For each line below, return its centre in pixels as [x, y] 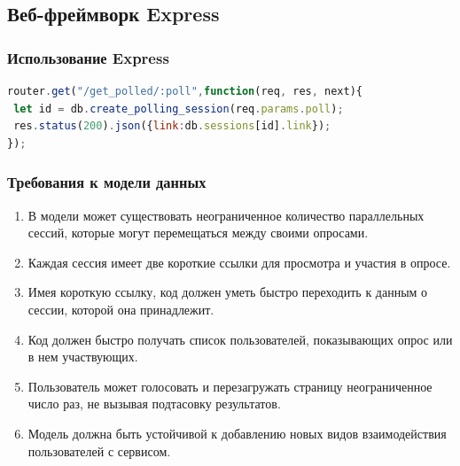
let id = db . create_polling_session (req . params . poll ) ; [179, 109]
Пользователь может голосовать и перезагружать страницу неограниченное [230, 386]
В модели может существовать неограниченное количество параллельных [226, 215]
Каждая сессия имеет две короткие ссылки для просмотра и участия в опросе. [239, 262]
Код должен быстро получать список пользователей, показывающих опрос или [240, 339]
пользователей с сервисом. [99, 450]
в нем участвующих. [83, 357]
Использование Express [88, 57]
